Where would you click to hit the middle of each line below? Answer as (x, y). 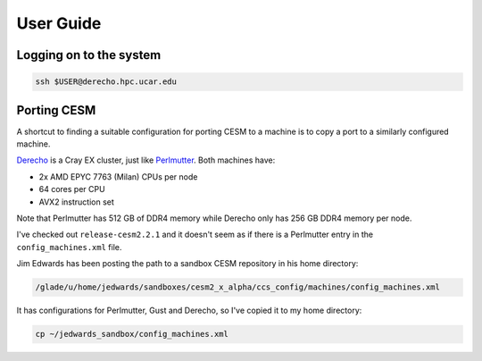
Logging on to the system (89, 55)
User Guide (59, 23)
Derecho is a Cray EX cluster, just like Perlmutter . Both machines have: (146, 160)
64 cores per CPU (72, 189)
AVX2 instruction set (77, 202)
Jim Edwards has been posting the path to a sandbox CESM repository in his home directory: (187, 264)
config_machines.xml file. (69, 247)
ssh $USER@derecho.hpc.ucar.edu (106, 82)
